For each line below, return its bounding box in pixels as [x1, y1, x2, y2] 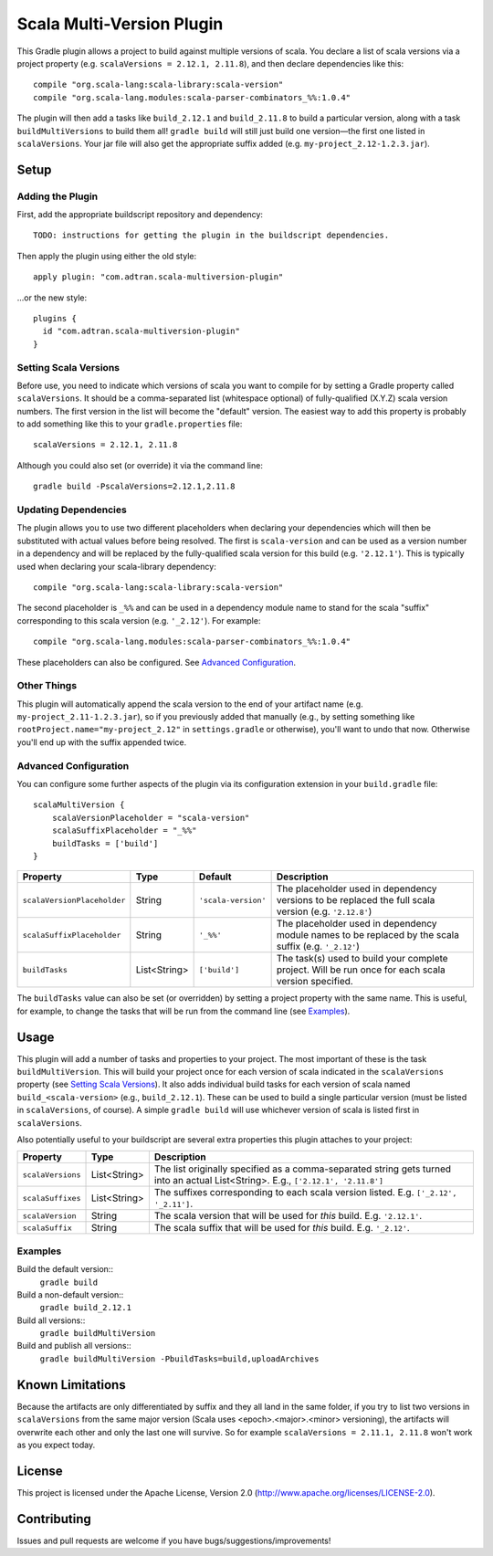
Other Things [16, 679, 78, 692]
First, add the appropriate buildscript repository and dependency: [16, 209, 264, 220]
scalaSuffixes [22, 1193, 81, 1203]
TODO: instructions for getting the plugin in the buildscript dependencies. [33, 230, 390, 241]
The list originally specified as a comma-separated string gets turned [153, 1162, 452, 1175]
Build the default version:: [16, 1264, 114, 1275]
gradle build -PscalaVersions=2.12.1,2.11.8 [33, 481, 236, 492]
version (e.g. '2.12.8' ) [276, 905, 372, 918]
